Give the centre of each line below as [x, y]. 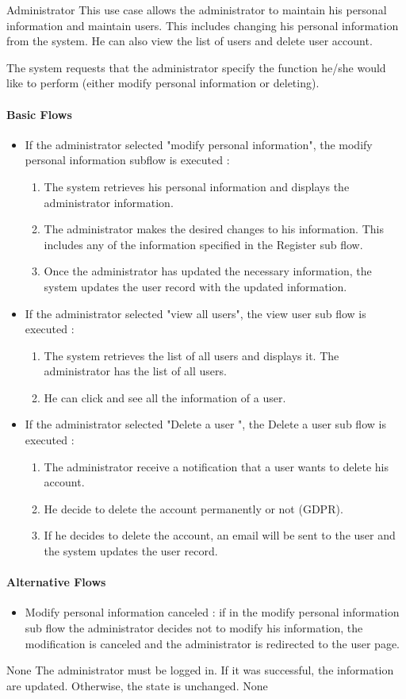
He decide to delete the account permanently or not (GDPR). [193, 508]
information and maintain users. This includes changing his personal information [203, 25]
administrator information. [109, 202]
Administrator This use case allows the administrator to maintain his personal [197, 10]
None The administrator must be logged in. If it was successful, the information [200, 670]
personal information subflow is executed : [127, 160]
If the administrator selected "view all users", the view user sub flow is [195, 313]
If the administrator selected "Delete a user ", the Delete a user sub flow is [205, 424]
